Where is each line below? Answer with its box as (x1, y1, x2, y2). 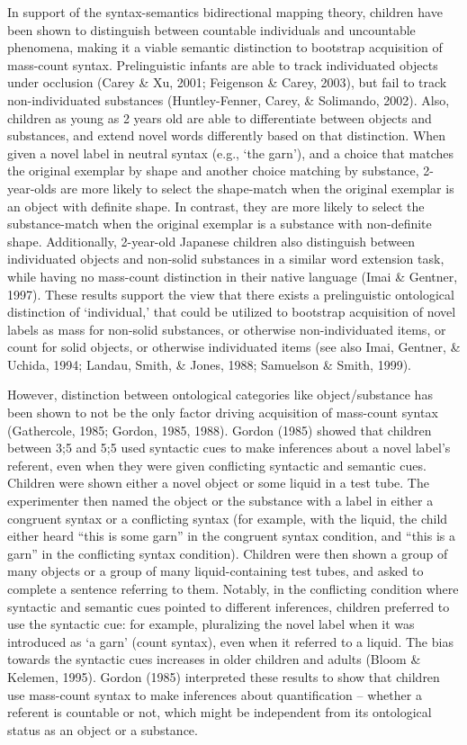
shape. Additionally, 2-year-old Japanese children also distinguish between (7, 231, 415, 250)
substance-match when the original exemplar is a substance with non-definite (7, 214, 432, 233)
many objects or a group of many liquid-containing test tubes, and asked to (7, 561, 424, 580)
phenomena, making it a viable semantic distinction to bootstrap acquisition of (7, 38, 443, 57)
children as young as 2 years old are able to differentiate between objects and (7, 108, 432, 127)
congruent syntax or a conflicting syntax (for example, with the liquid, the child (7, 508, 448, 527)
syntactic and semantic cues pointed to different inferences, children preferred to (7, 597, 450, 615)
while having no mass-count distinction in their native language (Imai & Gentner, (7, 266, 458, 285)
